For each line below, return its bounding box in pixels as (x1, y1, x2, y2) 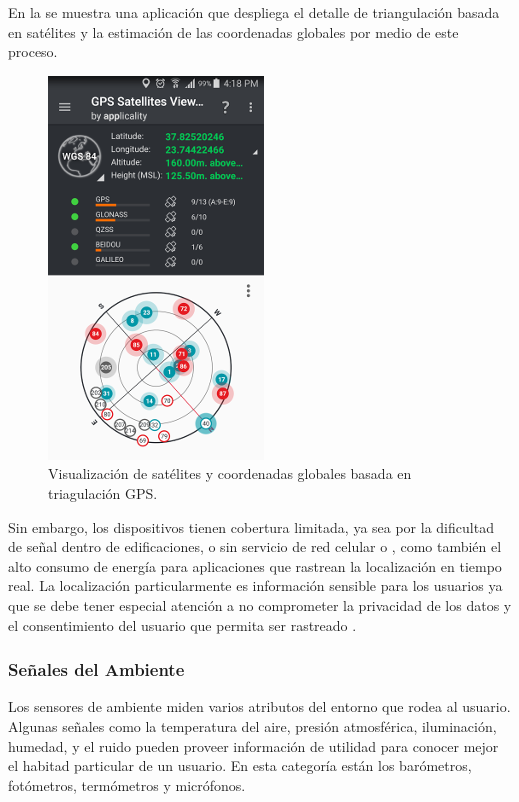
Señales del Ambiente (8, 657, 185, 682)
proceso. (8, 41, 58, 62)
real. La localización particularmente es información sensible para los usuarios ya (8, 575, 503, 596)
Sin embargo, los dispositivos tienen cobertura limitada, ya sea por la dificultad (8, 516, 494, 537)
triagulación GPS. (48, 482, 158, 503)
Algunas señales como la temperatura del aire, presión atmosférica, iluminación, (8, 715, 497, 736)
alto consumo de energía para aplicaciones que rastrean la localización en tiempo (8, 555, 502, 576)
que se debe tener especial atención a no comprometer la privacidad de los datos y (8, 594, 512, 615)
